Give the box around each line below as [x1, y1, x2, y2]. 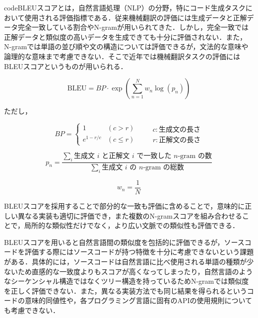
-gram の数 [178, 153, 212, 160]
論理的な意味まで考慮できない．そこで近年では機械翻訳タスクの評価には [4, 51, 240, 61]
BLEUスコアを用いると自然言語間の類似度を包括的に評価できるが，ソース [4, 237, 245, 247]
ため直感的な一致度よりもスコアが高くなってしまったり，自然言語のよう [17, 266, 253, 276]
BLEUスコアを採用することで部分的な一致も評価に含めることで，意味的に [4, 200, 245, 211]
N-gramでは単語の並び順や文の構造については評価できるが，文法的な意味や [4, 41, 249, 52]
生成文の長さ [158, 126, 200, 133]
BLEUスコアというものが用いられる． [4, 61, 128, 71]
